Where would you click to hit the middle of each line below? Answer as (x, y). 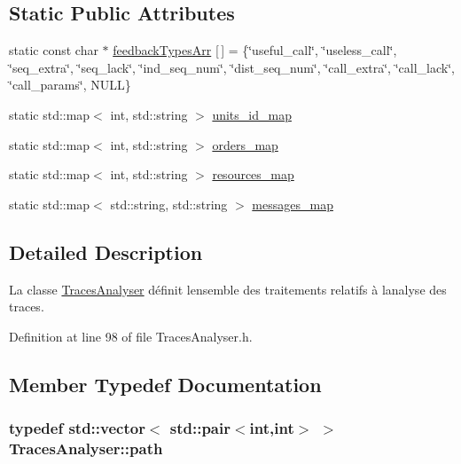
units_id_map (252, 114)
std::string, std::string (169, 204)
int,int (272, 428)
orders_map (245, 144)
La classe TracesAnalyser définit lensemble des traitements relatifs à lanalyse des (228, 289)
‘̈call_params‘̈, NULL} (70, 85)
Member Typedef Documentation (165, 384)
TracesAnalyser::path (86, 448)
